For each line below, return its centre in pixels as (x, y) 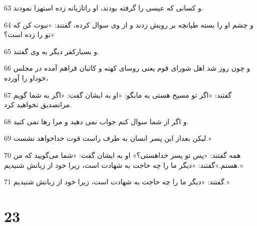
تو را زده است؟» (29, 34)
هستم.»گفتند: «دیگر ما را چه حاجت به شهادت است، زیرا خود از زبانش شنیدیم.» (123, 165)
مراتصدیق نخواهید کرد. (38, 104)
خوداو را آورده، (26, 77)
